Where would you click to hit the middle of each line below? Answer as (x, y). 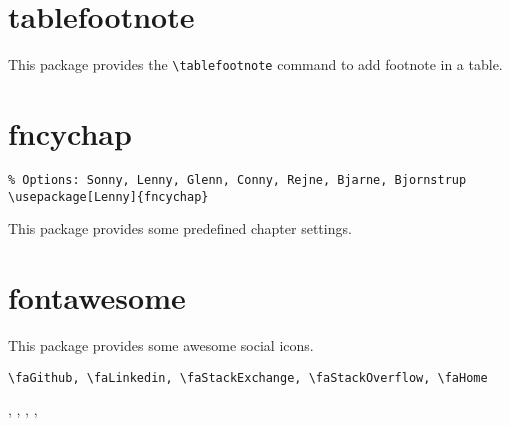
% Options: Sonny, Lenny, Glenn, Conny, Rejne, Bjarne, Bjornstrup (237, 179)
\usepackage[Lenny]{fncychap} (108, 196)
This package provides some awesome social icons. (161, 344)
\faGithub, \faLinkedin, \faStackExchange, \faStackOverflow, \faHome (248, 377)
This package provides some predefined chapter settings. (180, 228)
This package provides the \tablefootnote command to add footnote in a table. (255, 64)
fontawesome (97, 297)
